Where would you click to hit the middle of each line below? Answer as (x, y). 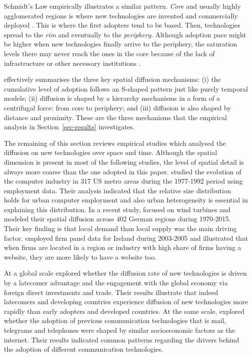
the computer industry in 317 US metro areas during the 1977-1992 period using (123, 181)
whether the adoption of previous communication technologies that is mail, (115, 320)
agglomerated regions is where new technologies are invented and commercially (121, 15)
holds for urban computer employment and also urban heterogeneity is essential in (126, 200)
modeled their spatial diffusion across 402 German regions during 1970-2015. (118, 219)
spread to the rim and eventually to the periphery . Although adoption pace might (125, 34)
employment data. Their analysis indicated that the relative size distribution (118, 190)
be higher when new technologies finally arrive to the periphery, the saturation (121, 44)
